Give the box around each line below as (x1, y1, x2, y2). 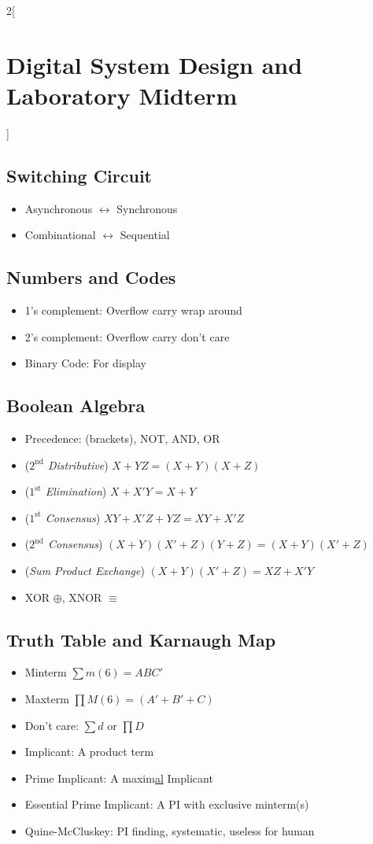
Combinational (24, 227, 96, 243)
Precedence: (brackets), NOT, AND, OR (24, 430, 220, 447)
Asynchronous (24, 200, 93, 216)
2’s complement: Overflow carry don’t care (24, 328, 230, 345)
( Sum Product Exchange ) (24, 562, 145, 579)
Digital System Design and (6, 48, 303, 80)
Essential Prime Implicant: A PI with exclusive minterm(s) (24, 796, 309, 813)
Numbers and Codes (6, 265, 176, 289)
